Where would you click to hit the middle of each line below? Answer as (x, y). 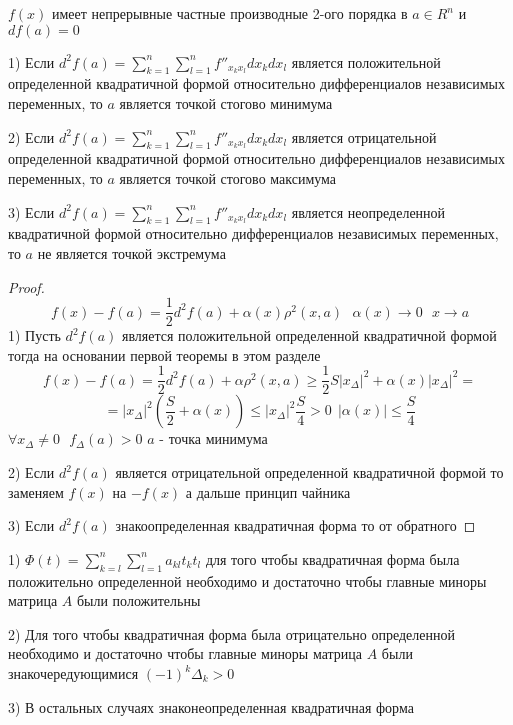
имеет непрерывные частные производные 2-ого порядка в (230, 13)
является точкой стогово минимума (226, 102)
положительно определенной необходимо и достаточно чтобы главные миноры (247, 580)
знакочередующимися (73, 673)
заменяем (36, 491)
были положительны (138, 600)
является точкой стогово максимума (228, 177)
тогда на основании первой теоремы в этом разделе (164, 354)
